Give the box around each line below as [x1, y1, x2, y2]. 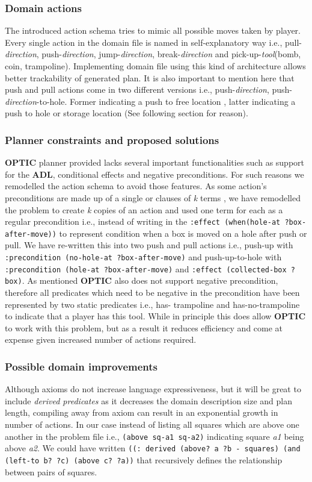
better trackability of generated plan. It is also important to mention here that [5, 71, 295, 84]
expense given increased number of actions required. [5, 333, 197, 346]
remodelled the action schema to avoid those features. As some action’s [5, 180, 267, 192]
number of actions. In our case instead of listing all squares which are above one [5, 418, 299, 430]
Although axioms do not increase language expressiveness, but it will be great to [5, 383, 301, 395]
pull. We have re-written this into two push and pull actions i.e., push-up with [5, 239, 293, 251]
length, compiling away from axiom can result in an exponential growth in [5, 406, 278, 419]
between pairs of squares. [5, 465, 97, 478]
